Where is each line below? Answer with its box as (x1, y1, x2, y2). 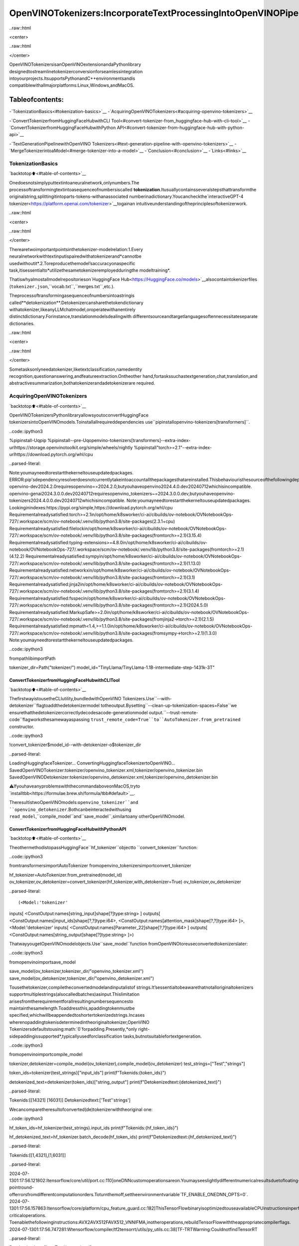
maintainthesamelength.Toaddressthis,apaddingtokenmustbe (9, 1005, 135, 1011)
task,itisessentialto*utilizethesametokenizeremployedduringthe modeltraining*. (9, 267, 171, 273)
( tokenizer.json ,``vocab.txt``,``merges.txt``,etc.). (9, 283, 115, 289)
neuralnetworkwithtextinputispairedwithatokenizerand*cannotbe (9, 253, 142, 259)
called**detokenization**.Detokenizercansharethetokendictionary (9, 300, 144, 306)
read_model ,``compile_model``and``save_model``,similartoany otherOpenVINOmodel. (9, 813, 185, 819)
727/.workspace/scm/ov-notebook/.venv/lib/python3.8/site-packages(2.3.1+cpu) (9, 518, 175, 524)
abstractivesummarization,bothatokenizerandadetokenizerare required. (9, 380, 155, 386)
